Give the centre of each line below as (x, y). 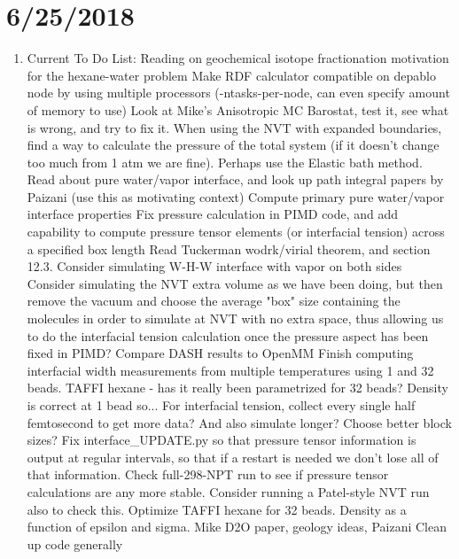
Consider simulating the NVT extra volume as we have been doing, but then (235, 283)
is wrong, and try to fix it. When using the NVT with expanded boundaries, (234, 127)
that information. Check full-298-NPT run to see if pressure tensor (208, 474)
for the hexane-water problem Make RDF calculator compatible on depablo (231, 75)
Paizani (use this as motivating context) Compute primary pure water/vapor (236, 196)
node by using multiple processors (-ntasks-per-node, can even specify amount (238, 93)
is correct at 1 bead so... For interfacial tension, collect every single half (221, 405)
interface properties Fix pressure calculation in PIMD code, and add (213, 214)
